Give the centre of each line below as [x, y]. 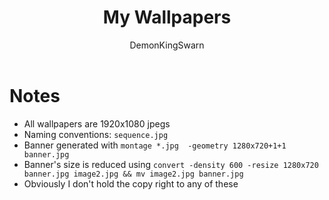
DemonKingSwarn [167, 45]
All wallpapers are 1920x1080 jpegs [97, 123]
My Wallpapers [167, 17]
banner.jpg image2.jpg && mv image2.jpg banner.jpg [133, 174]
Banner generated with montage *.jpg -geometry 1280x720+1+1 [155, 145]
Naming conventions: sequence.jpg [96, 134]
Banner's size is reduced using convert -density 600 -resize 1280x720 [171, 164]
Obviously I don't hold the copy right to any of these [131, 183]
